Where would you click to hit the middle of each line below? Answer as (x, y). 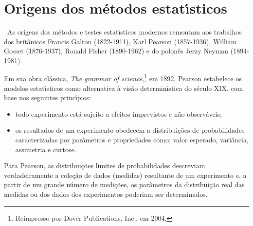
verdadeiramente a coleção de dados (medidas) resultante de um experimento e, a (125, 175)
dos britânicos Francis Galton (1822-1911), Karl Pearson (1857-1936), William (120, 41)
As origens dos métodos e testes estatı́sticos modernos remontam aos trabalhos (124, 31)
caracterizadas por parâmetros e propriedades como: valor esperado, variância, (132, 139)
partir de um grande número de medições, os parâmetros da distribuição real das (124, 184)
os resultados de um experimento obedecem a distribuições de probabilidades (130, 130)
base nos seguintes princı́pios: (47, 97)
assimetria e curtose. (46, 149)
